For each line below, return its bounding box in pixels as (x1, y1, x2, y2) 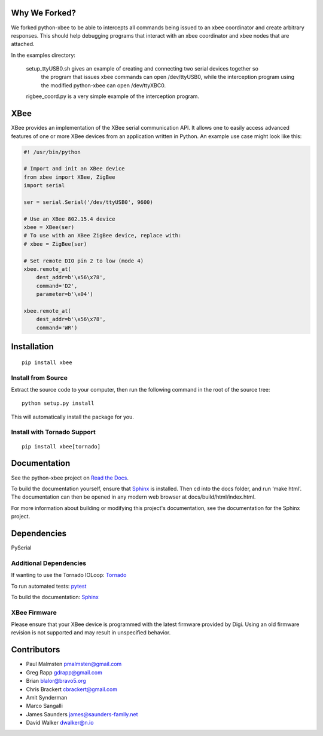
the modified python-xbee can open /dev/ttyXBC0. (41, 81, 166, 89)
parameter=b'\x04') (36, 291, 94, 298)
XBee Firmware (11, 608, 57, 616)
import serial (23, 182, 65, 189)
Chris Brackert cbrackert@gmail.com (26, 685, 118, 693)
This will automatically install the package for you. (11, 413, 135, 420)
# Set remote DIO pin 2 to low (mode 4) (23, 257, 144, 264)
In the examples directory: (11, 51, 76, 59)
